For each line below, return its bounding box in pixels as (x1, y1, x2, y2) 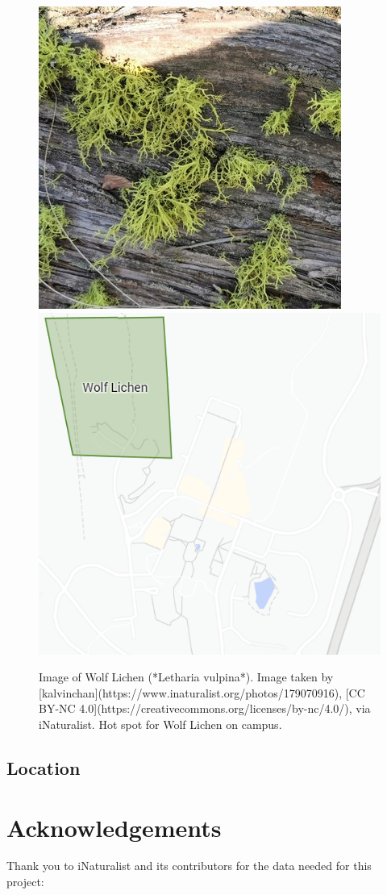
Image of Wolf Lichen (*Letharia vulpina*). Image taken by (39, 668, 334, 685)
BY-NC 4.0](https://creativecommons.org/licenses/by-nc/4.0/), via (39, 700, 371, 717)
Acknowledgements (6, 810, 222, 843)
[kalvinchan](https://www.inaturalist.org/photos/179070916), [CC (39, 684, 365, 701)
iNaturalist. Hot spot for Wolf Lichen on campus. (39, 715, 282, 732)
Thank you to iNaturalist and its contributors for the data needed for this (6, 857, 372, 874)
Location (6, 755, 81, 780)
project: (6, 873, 44, 890)
